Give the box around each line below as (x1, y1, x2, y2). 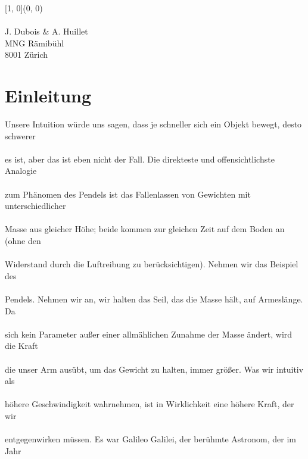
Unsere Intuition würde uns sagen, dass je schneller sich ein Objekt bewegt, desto (5, 118, 302, 130)
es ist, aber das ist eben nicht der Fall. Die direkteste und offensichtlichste (5, 152, 275, 165)
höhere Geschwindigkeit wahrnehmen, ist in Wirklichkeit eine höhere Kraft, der (5, 398, 294, 410)
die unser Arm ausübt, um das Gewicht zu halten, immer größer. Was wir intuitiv (5, 363, 304, 375)
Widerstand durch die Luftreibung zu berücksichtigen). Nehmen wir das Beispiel (5, 258, 298, 270)
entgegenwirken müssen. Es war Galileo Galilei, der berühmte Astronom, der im (5, 433, 296, 445)
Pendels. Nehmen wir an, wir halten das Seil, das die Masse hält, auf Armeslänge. (5, 293, 303, 305)
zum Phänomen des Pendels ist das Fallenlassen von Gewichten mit (5, 188, 251, 200)
